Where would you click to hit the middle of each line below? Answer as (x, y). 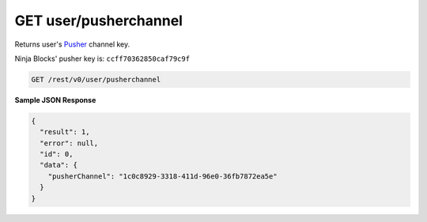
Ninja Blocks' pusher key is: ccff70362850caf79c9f (102, 58)
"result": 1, (65, 132)
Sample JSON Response (55, 100)
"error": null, (69, 143)
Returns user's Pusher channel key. (72, 44)
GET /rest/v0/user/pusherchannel (96, 79)
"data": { (59, 165)
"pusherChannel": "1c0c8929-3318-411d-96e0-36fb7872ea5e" (162, 176)
